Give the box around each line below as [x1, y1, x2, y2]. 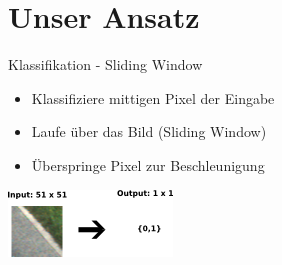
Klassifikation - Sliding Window [8, 54, 203, 75]
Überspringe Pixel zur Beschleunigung [31, 154, 265, 175]
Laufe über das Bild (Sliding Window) [31, 121, 267, 142]
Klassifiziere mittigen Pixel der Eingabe [31, 87, 275, 108]
